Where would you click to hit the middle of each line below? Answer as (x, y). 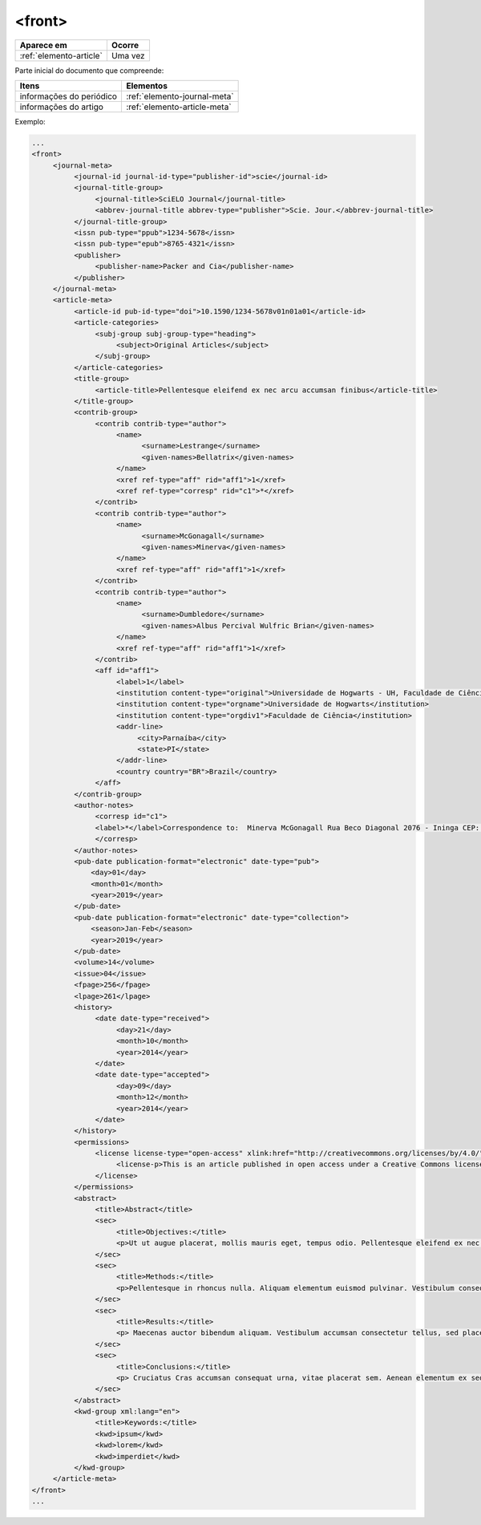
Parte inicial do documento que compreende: (89, 70)
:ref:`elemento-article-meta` (178, 107)
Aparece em (43, 45)
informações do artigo (62, 107)
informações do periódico (69, 96)
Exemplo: (30, 121)
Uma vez (128, 55)
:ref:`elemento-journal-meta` (180, 96)
